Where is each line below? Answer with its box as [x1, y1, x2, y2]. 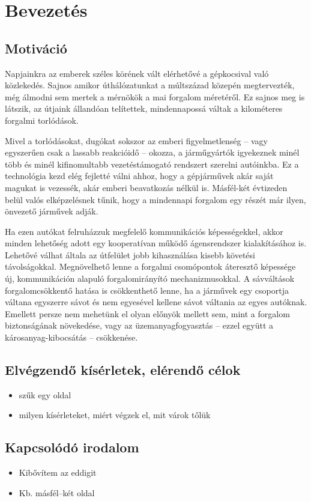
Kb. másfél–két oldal [19, 486, 95, 499]
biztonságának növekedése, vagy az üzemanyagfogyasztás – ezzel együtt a [5, 319, 274, 332]
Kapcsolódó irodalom [5, 438, 139, 457]
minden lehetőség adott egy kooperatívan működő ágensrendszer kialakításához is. [5, 237, 307, 249]
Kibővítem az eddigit [19, 466, 97, 479]
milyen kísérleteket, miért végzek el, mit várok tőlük [19, 408, 211, 421]
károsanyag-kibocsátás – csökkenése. [5, 331, 138, 344]
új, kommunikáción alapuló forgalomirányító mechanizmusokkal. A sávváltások [5, 272, 295, 285]
